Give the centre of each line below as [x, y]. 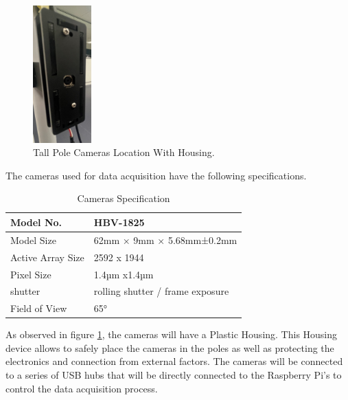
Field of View [39, 308]
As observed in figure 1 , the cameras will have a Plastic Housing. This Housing [172, 334]
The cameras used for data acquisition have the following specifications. [156, 175]
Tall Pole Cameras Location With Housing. [124, 152]
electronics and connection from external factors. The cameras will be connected [174, 361]
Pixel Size [31, 274]
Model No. [36, 222]
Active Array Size [47, 257]
